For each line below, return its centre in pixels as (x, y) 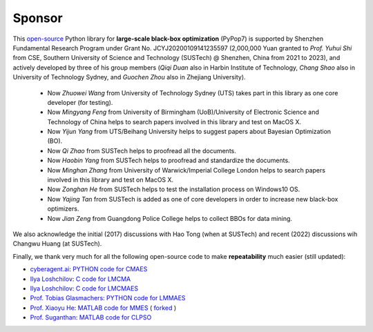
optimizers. (63, 209)
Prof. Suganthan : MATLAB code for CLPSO (91, 318)
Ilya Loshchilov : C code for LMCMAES (84, 288)
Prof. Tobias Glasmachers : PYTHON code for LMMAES (108, 298)
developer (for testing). (80, 102)
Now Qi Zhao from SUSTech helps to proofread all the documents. (142, 150)
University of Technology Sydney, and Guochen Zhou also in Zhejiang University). (129, 77)
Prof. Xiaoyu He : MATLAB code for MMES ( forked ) (103, 308)
